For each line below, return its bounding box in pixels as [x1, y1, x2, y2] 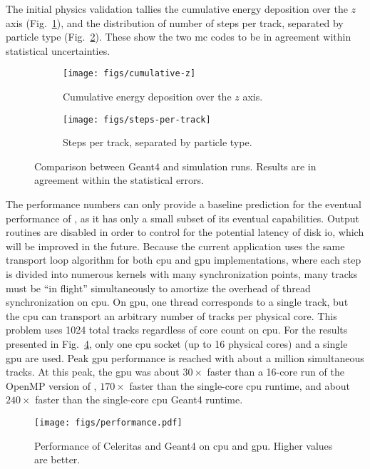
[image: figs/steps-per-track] [63, 114, 211, 125]
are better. [34, 452, 81, 467]
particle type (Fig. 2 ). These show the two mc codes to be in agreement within [6, 29, 351, 44]
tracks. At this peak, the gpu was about [6, 364, 180, 379]
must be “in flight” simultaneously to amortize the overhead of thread [6, 280, 311, 295]
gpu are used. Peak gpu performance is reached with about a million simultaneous [6, 350, 364, 365]
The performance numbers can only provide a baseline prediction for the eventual [6, 197, 361, 212]
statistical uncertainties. [6, 43, 111, 58]
